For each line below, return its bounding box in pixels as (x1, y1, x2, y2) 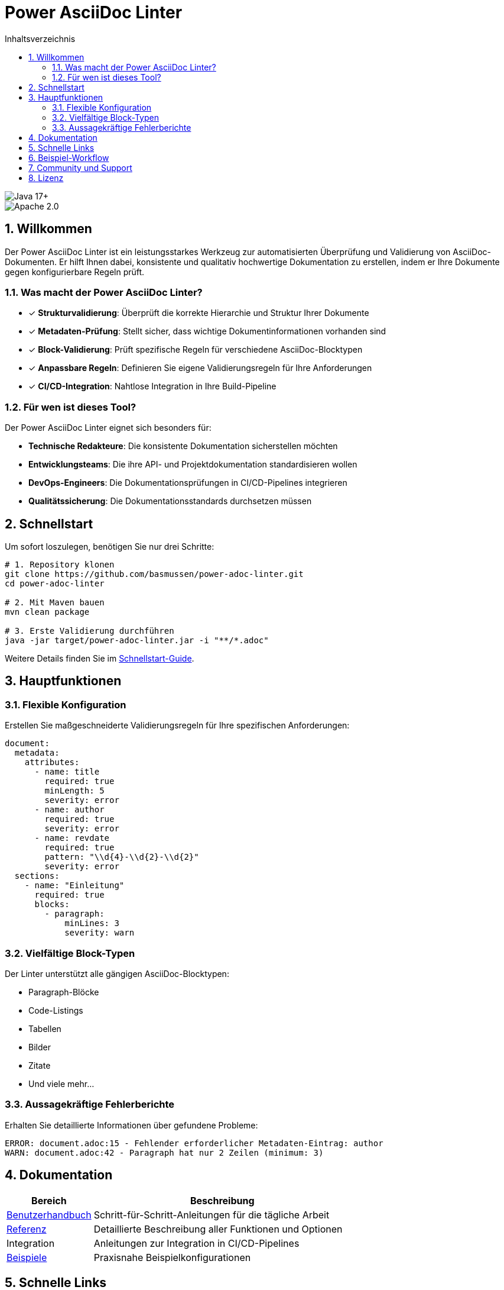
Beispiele (6, 1251, 47, 1263)
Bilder (28, 1041, 51, 1052)
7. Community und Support (28, 162, 132, 173)
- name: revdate (34, 833, 110, 843)
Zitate (28, 1060, 51, 1070)
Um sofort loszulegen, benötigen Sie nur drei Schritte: (5, 541, 214, 552)
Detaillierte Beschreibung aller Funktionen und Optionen (93, 1223, 343, 1235)
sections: (14, 871, 60, 881)
